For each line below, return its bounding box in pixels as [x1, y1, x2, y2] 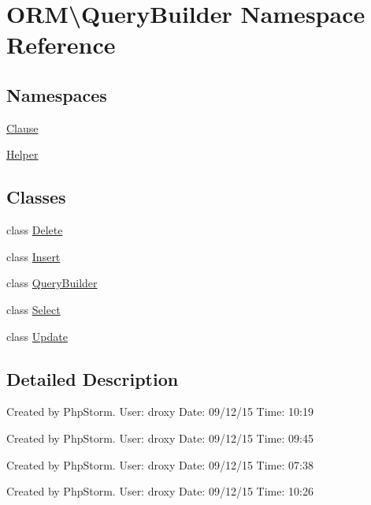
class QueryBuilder [6, 275, 98, 291]
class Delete [6, 222, 63, 238]
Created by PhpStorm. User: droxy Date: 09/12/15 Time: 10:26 [6, 483, 313, 499]
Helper [6, 146, 39, 163]
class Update [6, 327, 68, 344]
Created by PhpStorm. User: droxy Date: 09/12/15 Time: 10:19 [6, 403, 313, 420]
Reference [6, 28, 116, 61]
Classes [6, 185, 66, 209]
